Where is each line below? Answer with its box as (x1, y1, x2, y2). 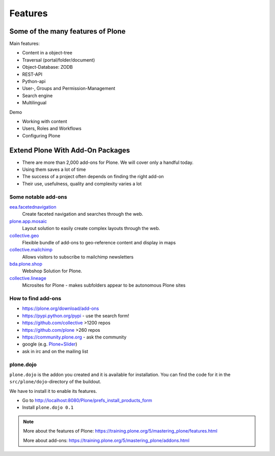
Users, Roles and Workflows (22, 125, 81, 132)
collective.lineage (9, 275, 47, 281)
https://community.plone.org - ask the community (22, 334, 127, 340)
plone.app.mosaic (9, 218, 47, 224)
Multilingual (22, 100, 47, 106)
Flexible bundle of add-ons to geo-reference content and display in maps (22, 239, 176, 245)
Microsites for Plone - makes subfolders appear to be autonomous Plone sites (22, 282, 186, 289)
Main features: (9, 41, 40, 47)
